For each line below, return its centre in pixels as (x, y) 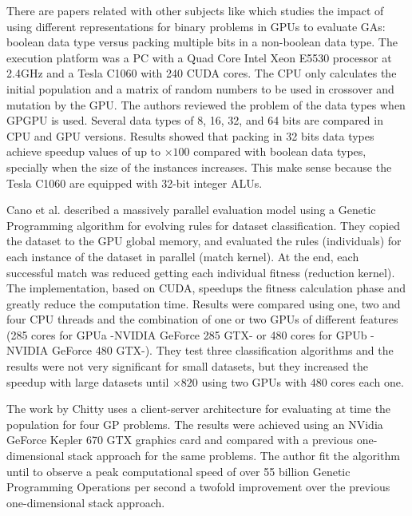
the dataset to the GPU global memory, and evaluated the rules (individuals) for (204, 241)
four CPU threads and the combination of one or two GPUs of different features (202, 319)
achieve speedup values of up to (84, 151)
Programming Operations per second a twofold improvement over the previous (198, 487)
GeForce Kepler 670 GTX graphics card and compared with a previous (180, 440)
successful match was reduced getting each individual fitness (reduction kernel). (201, 272)
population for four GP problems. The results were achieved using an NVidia (195, 424)
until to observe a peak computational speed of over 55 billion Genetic (178, 471)
